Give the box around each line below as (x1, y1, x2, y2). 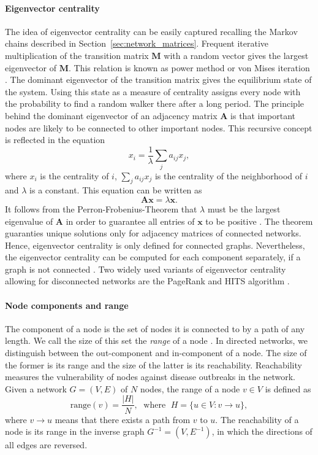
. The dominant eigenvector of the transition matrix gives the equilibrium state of (5, 73, 312, 86)
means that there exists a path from (55, 413, 191, 426)
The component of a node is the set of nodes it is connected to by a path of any (5, 322, 305, 335)
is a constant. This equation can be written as (29, 184, 202, 196)
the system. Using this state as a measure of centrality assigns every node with (5, 85, 301, 98)
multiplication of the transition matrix (5, 49, 149, 61)
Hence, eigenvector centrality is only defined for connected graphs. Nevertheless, (5, 238, 305, 251)
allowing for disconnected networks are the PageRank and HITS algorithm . (5, 274, 290, 287)
